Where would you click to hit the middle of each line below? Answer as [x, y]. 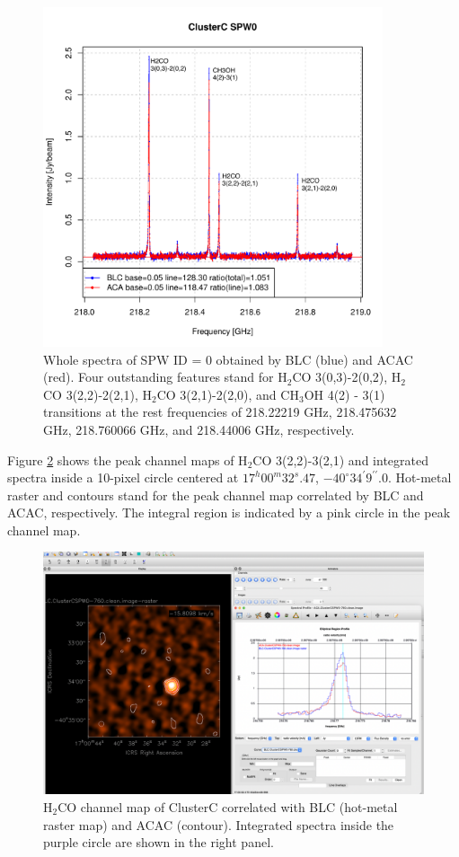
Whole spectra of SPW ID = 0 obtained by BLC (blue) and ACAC [228, 359]
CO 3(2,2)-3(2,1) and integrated [340, 459]
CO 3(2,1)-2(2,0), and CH [228, 394]
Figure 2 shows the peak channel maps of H [128, 459]
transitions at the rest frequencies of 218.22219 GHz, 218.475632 [220, 412]
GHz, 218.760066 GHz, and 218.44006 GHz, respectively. [199, 429]
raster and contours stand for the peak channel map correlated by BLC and [216, 495]
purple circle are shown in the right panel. [159, 842]
